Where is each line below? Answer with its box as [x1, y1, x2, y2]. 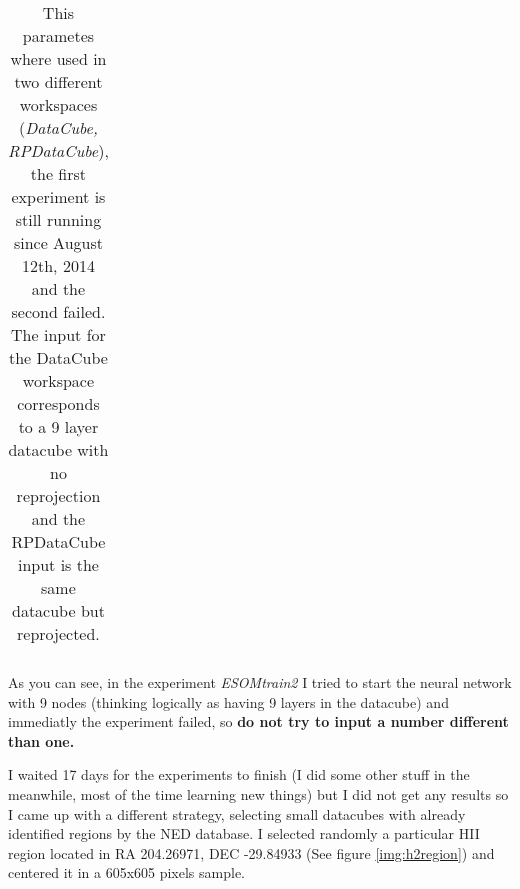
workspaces [19, 93, 98, 116]
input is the [17, 553, 99, 576]
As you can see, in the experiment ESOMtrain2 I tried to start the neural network [8, 672, 512, 692]
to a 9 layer [18, 415, 99, 438]
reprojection [16, 484, 101, 507]
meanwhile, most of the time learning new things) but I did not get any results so [8, 783, 509, 804]
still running [15, 208, 102, 231]
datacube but [11, 599, 105, 622]
